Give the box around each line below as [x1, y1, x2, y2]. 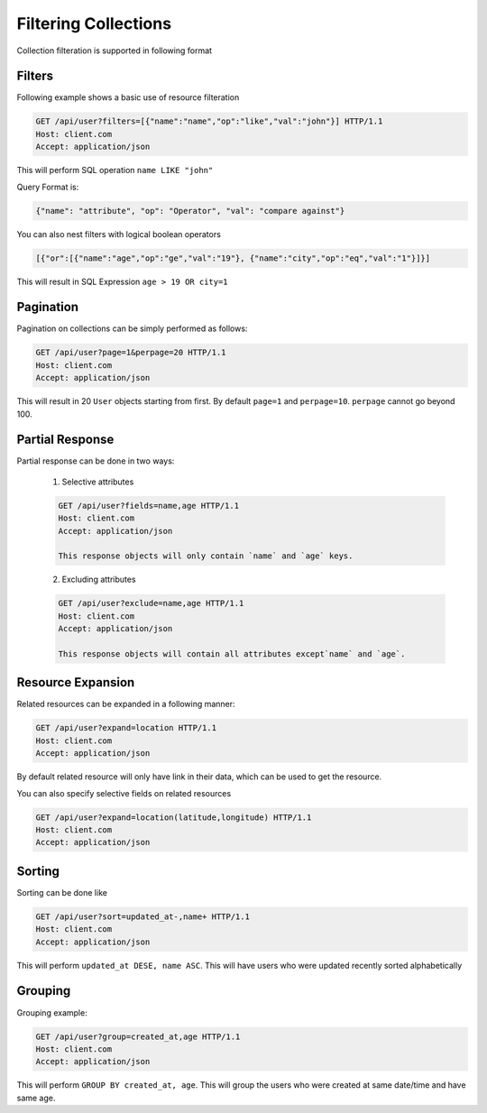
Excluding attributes [61, 574, 136, 585]
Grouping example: [16, 1007, 87, 1018]
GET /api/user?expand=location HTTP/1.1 [35, 722, 216, 733]
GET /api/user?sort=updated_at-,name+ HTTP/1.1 [35, 911, 250, 922]
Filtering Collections [16, 14, 171, 33]
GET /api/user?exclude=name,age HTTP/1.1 [58, 598, 244, 609]
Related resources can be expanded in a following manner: [16, 699, 235, 710]
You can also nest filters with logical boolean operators [16, 228, 221, 239]
